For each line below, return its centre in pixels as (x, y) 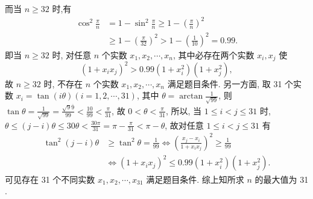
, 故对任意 (184, 125)
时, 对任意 (71, 54)
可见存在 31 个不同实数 (50, 179)
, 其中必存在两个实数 (214, 54)
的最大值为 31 (282, 179)
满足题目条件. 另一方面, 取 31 (225, 83)
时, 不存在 (63, 83)
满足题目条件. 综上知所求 (195, 179)
